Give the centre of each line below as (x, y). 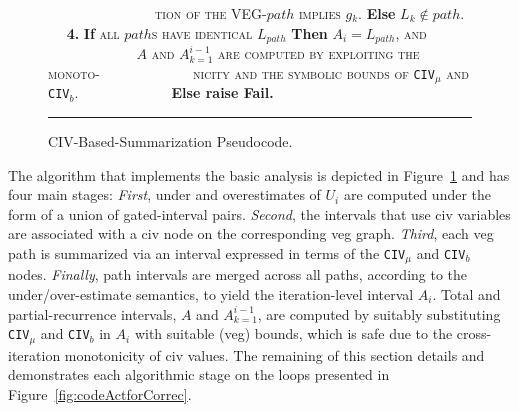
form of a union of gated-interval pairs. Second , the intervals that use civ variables (259, 213)
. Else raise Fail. (174, 92)
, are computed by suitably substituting (379, 313)
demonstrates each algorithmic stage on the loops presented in (199, 374)
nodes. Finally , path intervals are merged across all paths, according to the (238, 274)
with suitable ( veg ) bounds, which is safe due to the (293, 333)
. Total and (466, 293)
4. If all (93, 32)
